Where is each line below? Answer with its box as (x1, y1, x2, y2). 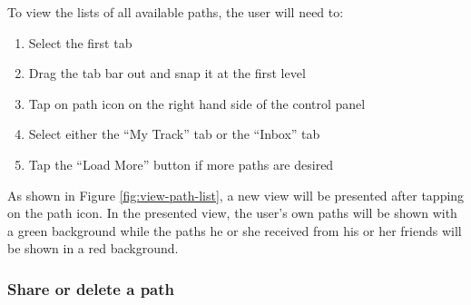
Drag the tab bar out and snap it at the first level (28, 64, 306, 83)
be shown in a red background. (7, 239, 179, 258)
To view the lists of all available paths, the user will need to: (7, 3, 344, 21)
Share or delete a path (7, 277, 175, 300)
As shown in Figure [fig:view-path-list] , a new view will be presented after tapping (7, 185, 465, 204)
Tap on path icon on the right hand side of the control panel (28, 93, 366, 113)
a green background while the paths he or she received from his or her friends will (7, 221, 462, 240)
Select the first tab (28, 33, 132, 52)
